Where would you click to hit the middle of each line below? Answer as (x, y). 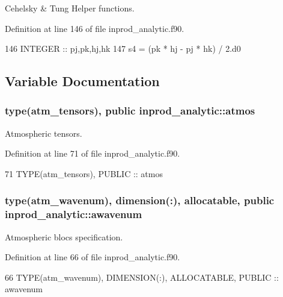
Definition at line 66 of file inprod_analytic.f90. (93, 257)
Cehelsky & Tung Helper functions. (70, 8)
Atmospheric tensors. (44, 133)
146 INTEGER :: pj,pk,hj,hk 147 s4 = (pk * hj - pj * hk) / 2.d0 (123, 48)
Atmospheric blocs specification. (64, 236)
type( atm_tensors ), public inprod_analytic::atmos (130, 111)
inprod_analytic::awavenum (74, 214)
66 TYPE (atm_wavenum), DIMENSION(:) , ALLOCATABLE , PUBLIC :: (142, 277)
